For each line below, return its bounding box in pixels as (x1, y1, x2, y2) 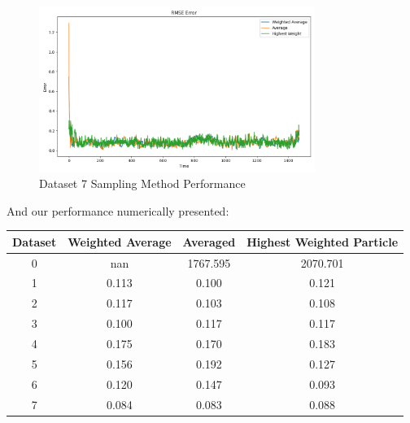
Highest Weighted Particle (246, 233, 399, 250)
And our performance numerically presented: (7, 202, 229, 219)
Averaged (182, 233, 236, 250)
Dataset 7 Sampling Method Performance (39, 175, 246, 192)
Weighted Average (68, 233, 172, 250)
